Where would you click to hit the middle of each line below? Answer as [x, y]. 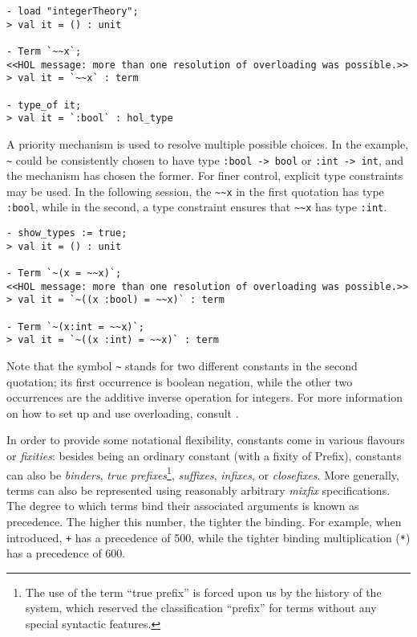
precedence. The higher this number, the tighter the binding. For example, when [204, 522]
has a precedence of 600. [66, 553]
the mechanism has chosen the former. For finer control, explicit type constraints [205, 176]
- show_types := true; [67, 233]
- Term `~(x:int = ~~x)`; [75, 327]
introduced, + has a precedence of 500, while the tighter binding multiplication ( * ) [208, 537]
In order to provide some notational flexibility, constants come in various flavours [206, 440]
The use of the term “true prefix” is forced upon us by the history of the [203, 592]
